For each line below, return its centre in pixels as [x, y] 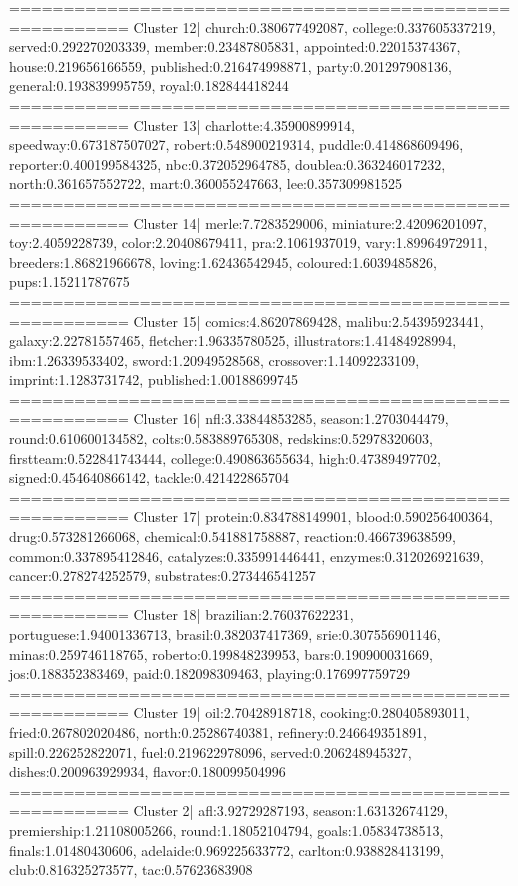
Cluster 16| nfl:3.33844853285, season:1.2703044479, [291, 418]
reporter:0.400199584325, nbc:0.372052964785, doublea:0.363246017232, [227, 163]
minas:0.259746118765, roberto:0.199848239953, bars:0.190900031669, [221, 653]
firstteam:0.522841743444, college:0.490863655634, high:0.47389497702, [225, 457]
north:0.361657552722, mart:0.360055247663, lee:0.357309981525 [205, 183]
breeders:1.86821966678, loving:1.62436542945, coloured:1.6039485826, [223, 261]
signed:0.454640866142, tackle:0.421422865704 [149, 477]
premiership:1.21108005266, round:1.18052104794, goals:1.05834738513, [226, 829]
